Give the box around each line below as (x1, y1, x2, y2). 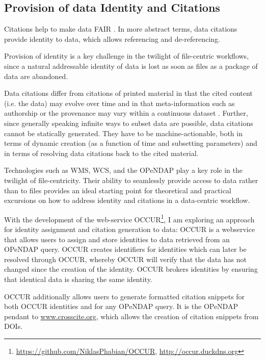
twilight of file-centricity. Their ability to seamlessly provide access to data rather (4, 174, 258, 185)
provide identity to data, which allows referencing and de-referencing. (4, 33, 220, 44)
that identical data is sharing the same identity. (4, 273, 152, 284)
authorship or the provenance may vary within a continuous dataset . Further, (4, 108, 248, 118)
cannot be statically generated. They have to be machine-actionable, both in (4, 127, 243, 138)
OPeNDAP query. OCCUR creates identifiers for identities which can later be (4, 244, 247, 254)
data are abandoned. (4, 70, 68, 81)
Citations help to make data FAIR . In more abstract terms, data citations (4, 23, 237, 34)
